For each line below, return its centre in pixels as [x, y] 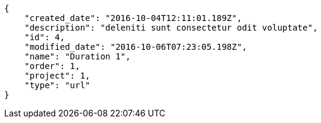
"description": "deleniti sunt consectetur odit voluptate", [171, 28]
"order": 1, [52, 66]
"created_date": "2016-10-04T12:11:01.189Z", [133, 18]
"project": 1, [57, 76]
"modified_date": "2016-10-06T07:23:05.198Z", [136, 47]
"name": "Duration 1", [77, 56]
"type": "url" [57, 85]
